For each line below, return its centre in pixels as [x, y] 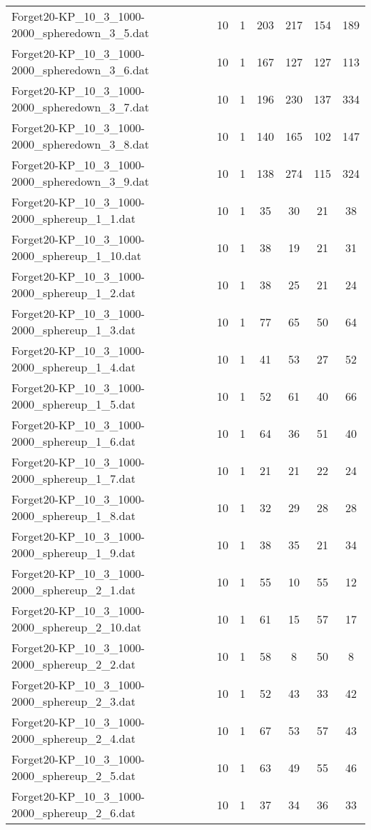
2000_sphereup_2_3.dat [73, 701]
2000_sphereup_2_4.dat [73, 738]
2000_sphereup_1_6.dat [73, 441]
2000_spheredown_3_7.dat [81, 107]
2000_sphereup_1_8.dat [73, 515]
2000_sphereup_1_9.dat [73, 552]
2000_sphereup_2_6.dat [73, 812]
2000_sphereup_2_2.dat [73, 664]
